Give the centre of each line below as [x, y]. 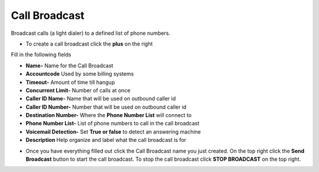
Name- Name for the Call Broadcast [69, 66]
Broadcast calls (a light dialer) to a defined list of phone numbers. [91, 33]
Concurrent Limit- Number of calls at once [78, 90]
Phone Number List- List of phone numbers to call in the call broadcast [113, 124]
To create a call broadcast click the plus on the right [89, 44]
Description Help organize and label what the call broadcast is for [106, 140]
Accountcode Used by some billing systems [80, 74]
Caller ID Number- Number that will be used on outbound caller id [106, 107]
